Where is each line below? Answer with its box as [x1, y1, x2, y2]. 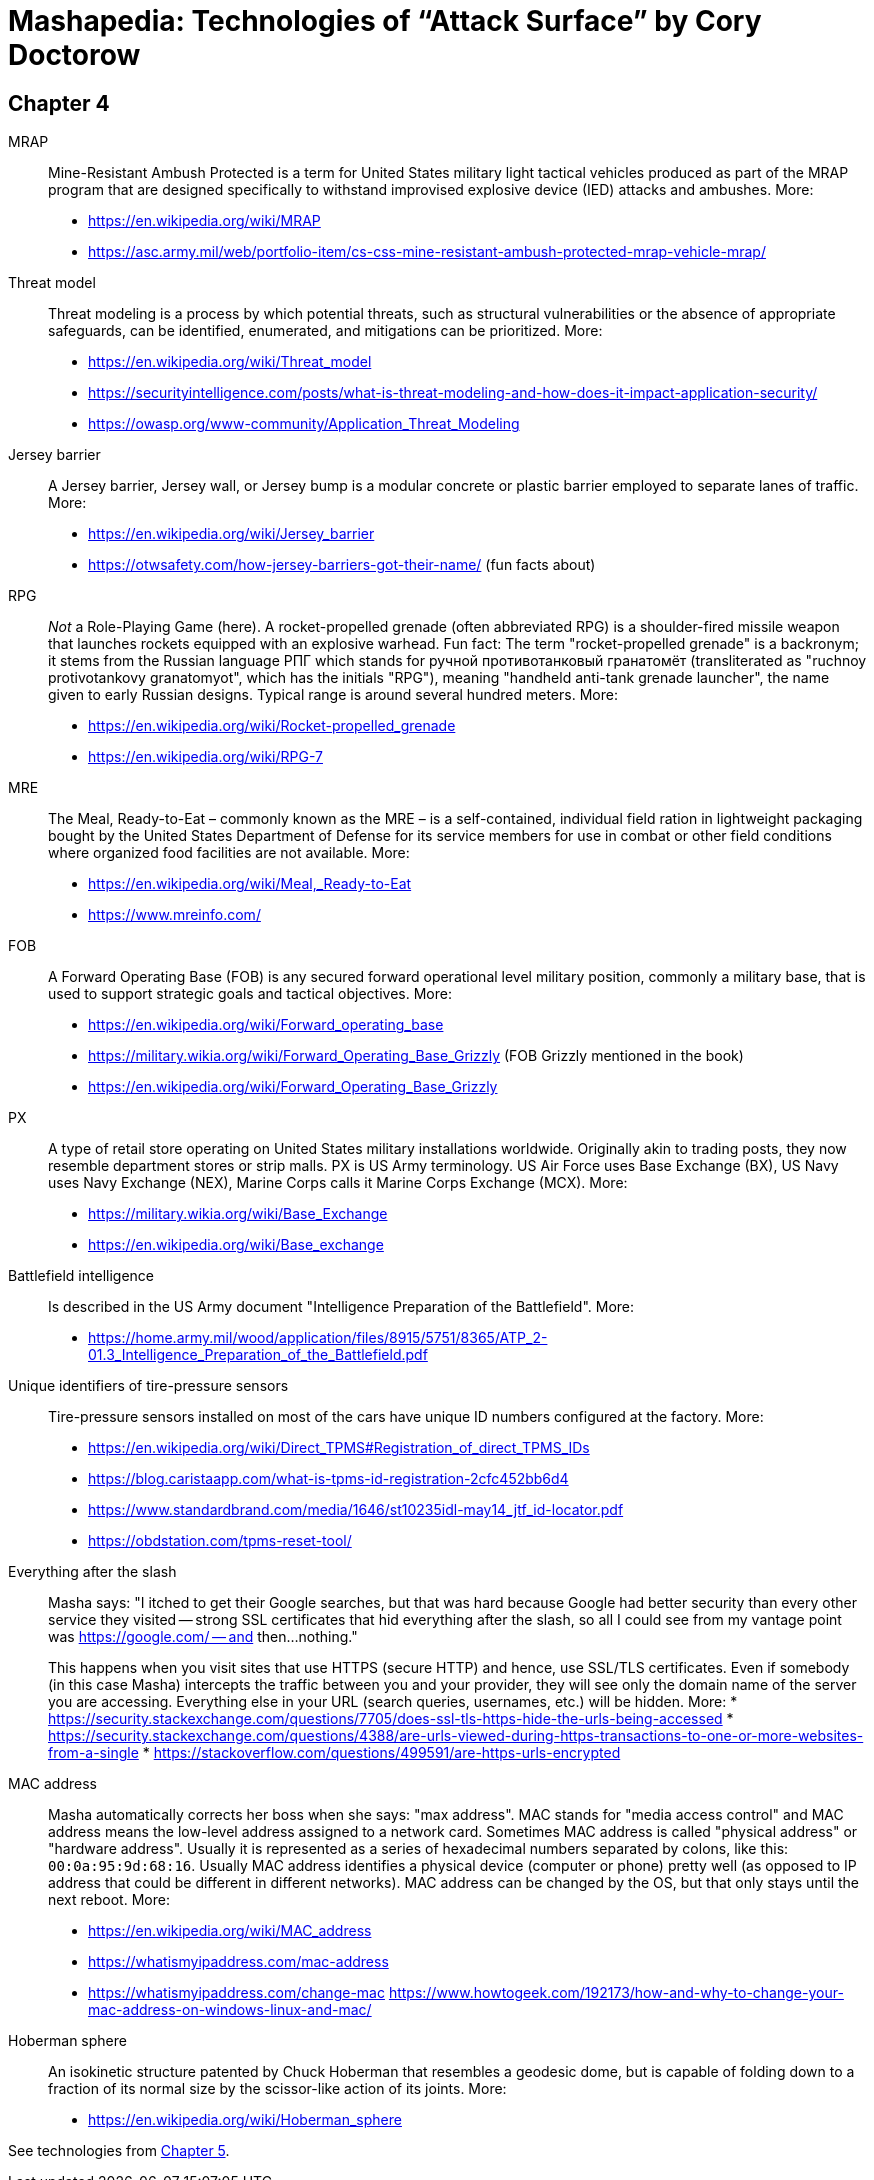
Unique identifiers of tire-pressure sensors [8, 1377, 289, 1395]
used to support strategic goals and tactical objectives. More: [48, 985, 452, 1003]
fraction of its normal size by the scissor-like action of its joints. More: [48, 2080, 507, 2098]
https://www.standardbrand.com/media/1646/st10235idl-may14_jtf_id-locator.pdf [88, 1501, 624, 1519]
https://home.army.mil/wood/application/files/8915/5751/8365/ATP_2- [88, 1329, 548, 1347]
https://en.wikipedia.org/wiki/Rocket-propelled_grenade [88, 717, 456, 735]
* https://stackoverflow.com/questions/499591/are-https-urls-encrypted [142, 1744, 621, 1762]
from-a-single [48, 1744, 139, 1762]
